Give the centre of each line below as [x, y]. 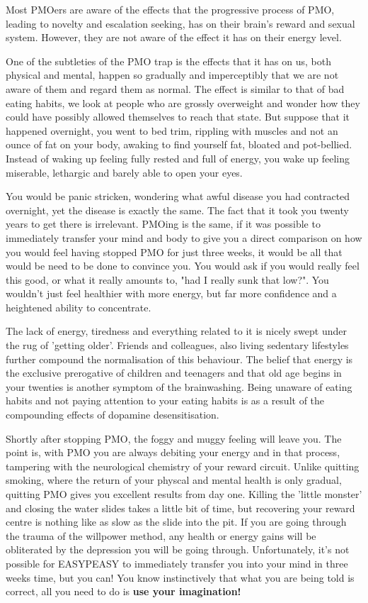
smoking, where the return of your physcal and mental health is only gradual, [174, 480]
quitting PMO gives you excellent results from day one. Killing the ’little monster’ [184, 494]
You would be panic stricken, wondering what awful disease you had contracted [178, 196]
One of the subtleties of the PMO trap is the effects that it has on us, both [168, 61]
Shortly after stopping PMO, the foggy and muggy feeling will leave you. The [174, 438]
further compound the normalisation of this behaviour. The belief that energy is [179, 359]
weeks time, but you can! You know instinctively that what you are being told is [180, 577]
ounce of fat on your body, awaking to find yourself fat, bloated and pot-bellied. [179, 144]
